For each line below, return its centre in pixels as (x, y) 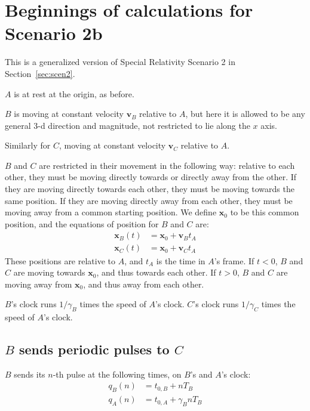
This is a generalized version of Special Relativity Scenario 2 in (120, 62)
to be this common (265, 212)
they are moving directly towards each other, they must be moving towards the (150, 189)
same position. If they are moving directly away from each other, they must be (149, 200)
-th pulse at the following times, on (117, 374)
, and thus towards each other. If (156, 272)
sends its (30, 374)
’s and (201, 374)
